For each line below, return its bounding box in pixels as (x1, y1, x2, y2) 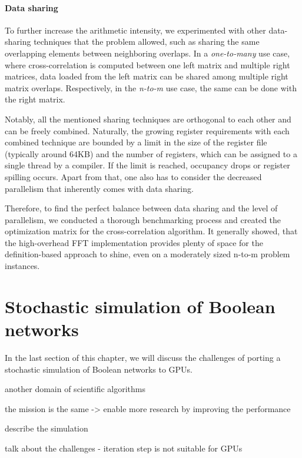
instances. (5, 260, 40, 272)
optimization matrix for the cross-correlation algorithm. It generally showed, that (5, 225, 298, 237)
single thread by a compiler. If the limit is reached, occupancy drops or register (5, 159, 290, 171)
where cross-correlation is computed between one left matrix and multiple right (5, 58, 290, 71)
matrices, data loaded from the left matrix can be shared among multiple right (5, 70, 288, 82)
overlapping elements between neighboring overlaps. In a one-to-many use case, (5, 47, 290, 59)
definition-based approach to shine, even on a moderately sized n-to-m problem (5, 248, 290, 260)
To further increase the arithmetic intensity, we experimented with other (5, 24, 266, 36)
